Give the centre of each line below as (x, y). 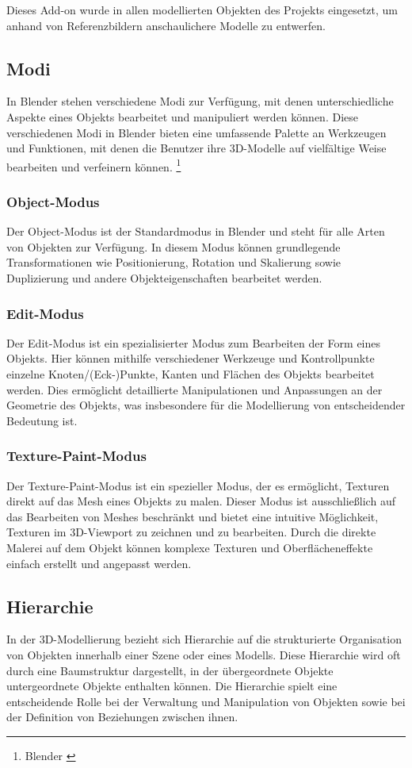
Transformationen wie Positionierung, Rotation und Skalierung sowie (174, 262)
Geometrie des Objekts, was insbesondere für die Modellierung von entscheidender (206, 405)
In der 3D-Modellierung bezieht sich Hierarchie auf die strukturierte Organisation (204, 639)
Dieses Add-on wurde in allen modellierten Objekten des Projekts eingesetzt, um (202, 10)
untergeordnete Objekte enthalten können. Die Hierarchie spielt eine (172, 686)
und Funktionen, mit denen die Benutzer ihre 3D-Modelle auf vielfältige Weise (196, 148)
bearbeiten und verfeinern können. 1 (94, 165)
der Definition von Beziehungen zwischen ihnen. (122, 717)
